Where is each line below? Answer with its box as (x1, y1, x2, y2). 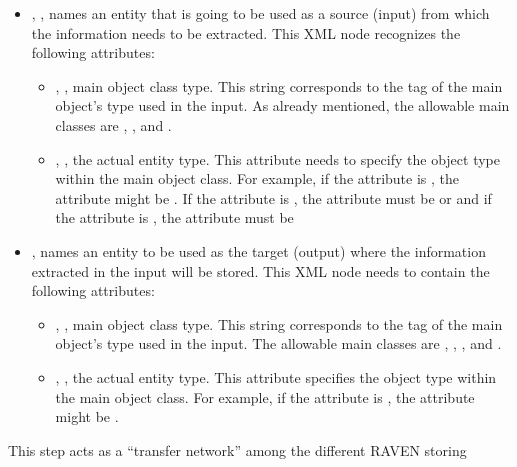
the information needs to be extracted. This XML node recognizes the (31, 22, 461, 43)
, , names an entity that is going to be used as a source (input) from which (31, 3, 490, 23)
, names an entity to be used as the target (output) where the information (31, 240, 486, 261)
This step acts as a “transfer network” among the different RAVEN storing (8, 439, 467, 460)
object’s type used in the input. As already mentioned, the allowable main (55, 95, 510, 116)
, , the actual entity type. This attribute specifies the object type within (55, 366, 497, 387)
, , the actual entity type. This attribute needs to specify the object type (55, 148, 500, 169)
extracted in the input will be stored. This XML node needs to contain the (31, 260, 490, 281)
